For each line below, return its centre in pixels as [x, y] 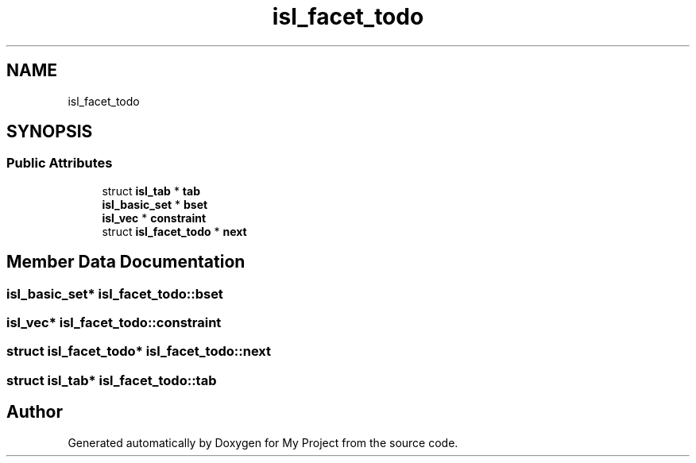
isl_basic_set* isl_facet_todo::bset [115, 293]
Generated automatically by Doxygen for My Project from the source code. [263, 442]
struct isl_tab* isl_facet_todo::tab [112, 380]
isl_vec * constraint [154, 218]
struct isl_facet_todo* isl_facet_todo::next [139, 351]
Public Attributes [60, 163]
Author [35, 412]
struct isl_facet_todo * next [174, 231]
